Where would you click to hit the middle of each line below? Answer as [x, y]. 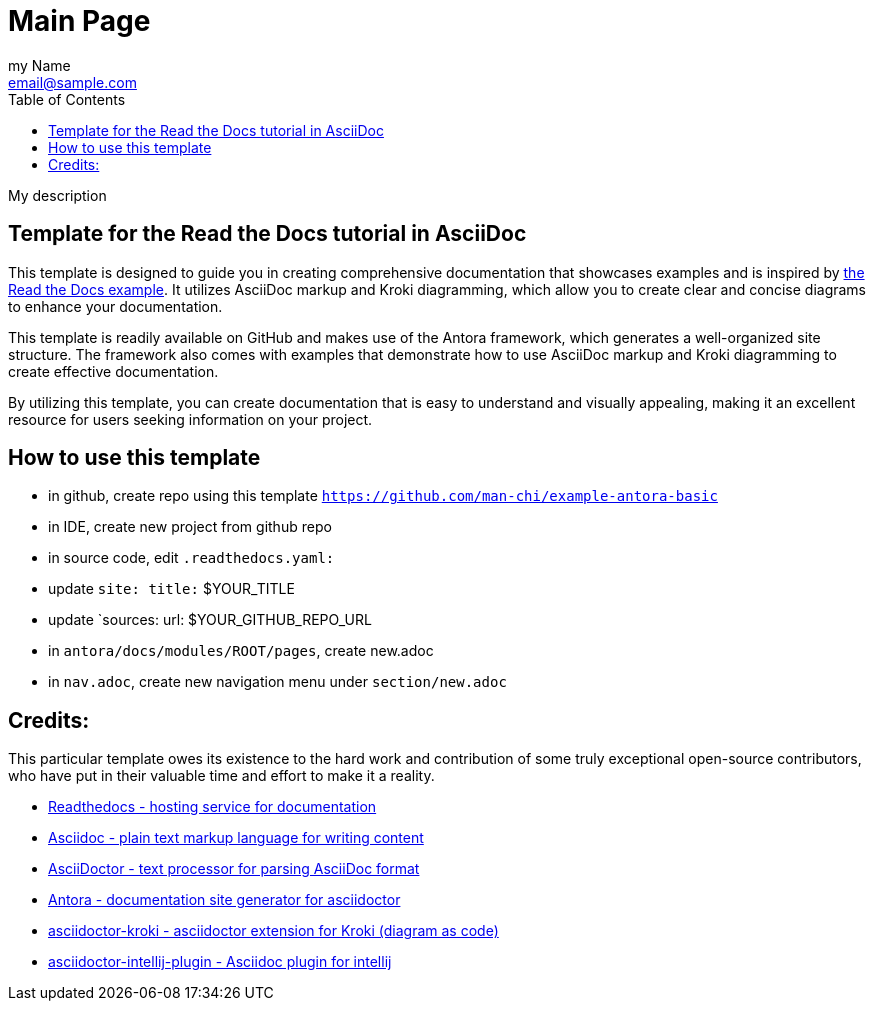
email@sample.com [72, 82]
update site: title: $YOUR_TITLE [171, 589]
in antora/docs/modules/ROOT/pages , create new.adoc [241, 651]
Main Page [79, 21]
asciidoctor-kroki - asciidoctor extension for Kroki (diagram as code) [273, 931]
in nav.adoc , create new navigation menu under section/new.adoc [277, 682]
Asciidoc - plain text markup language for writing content [236, 838]
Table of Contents [67, 99]
